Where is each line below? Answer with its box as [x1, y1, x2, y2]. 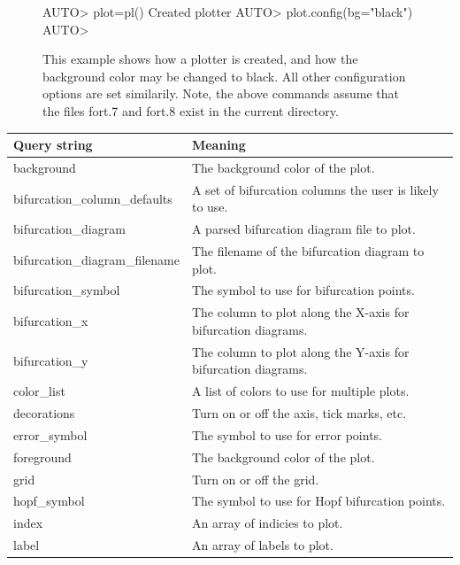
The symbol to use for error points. [191, 425, 383, 444]
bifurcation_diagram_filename [13, 250, 180, 268]
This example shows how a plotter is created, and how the [42, 50, 358, 68]
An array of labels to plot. [191, 536, 333, 554]
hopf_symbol [13, 491, 85, 510]
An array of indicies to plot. [191, 514, 343, 532]
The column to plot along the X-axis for [191, 303, 410, 321]
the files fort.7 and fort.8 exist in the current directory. [42, 101, 339, 120]
